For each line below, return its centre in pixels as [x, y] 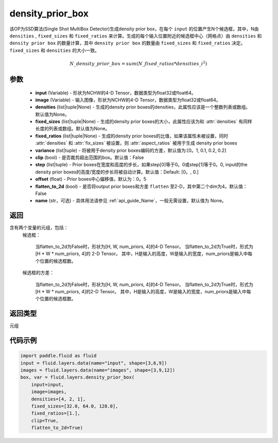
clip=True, [45, 420]
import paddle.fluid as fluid [58, 356]
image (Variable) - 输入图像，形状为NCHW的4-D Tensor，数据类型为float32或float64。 [128, 100]
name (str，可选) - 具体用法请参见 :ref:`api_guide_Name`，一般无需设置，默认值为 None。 [131, 201]
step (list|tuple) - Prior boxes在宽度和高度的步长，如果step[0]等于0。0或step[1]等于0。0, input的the [141, 165]
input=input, [48, 384]
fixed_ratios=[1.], [56, 413]
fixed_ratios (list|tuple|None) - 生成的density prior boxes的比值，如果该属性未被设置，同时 [132, 136]
